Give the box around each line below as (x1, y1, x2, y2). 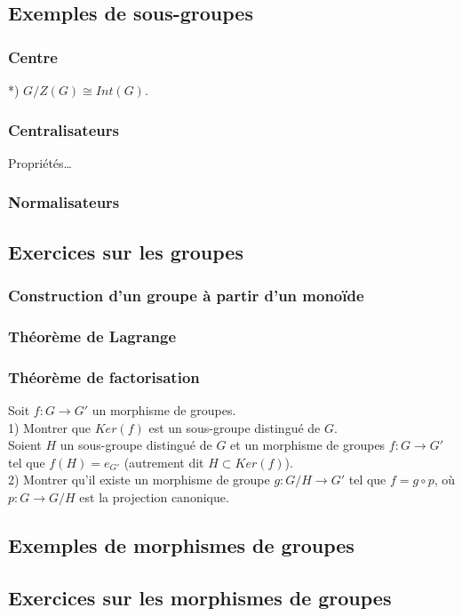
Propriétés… (8, 153, 72, 172)
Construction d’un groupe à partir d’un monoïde (8, 284, 364, 306)
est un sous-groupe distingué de (148, 418, 321, 436)
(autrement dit (123, 452, 204, 471)
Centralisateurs (8, 118, 119, 140)
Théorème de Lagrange (8, 324, 177, 347)
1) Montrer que (8, 418, 92, 436)
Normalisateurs (8, 191, 120, 213)
